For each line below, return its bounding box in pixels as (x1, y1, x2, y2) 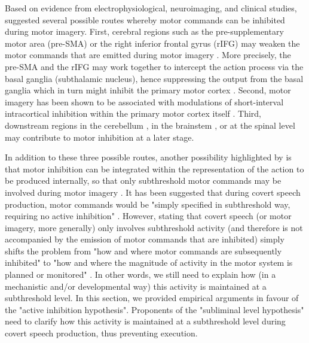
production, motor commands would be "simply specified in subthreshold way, (5, 198, 290, 210)
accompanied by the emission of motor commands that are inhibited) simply (5, 233, 284, 245)
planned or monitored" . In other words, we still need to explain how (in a (5, 268, 276, 281)
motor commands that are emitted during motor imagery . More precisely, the (5, 48, 291, 61)
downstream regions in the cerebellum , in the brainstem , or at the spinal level (5, 119, 295, 131)
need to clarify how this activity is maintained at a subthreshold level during (5, 315, 286, 327)
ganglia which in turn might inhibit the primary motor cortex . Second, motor (5, 84, 291, 96)
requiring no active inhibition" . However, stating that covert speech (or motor (5, 210, 292, 222)
